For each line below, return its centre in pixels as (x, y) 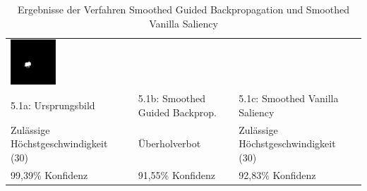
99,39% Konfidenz (49, 174)
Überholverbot (169, 143)
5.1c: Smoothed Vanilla (289, 98)
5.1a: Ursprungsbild (53, 105)
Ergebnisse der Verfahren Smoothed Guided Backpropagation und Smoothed (183, 9)
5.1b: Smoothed (172, 98)
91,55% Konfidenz (177, 174)
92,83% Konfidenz (277, 174)
